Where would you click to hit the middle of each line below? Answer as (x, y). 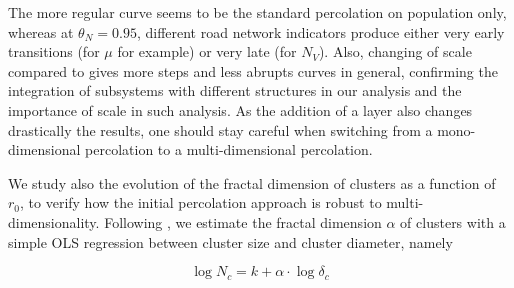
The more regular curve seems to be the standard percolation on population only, (257, 12)
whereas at (41, 31)
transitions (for (54, 51)
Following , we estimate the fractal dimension (243, 221)
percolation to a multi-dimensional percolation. (229, 149)
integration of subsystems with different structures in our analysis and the (235, 90)
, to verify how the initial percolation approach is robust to (201, 202)
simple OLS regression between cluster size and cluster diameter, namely (230, 241)
